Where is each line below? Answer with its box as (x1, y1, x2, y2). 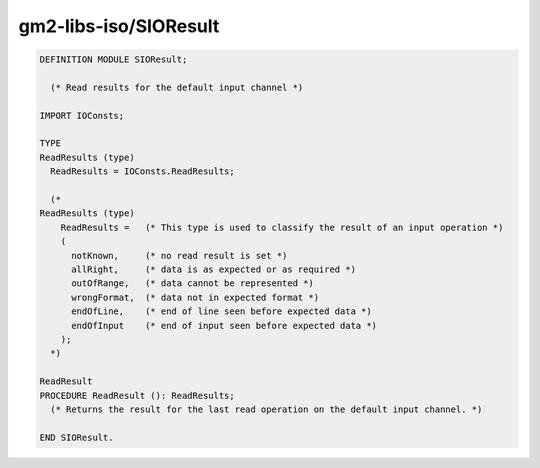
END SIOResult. (39, 431, 114, 443)
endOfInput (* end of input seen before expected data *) (71, 320, 378, 331)
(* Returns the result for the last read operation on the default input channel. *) (50, 403, 483, 415)
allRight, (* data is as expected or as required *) (71, 264, 357, 275)
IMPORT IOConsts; (39, 110, 125, 121)
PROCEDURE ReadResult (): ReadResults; (39, 390, 235, 401)
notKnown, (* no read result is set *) (71, 250, 288, 261)
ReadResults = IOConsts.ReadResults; (50, 166, 235, 177)
